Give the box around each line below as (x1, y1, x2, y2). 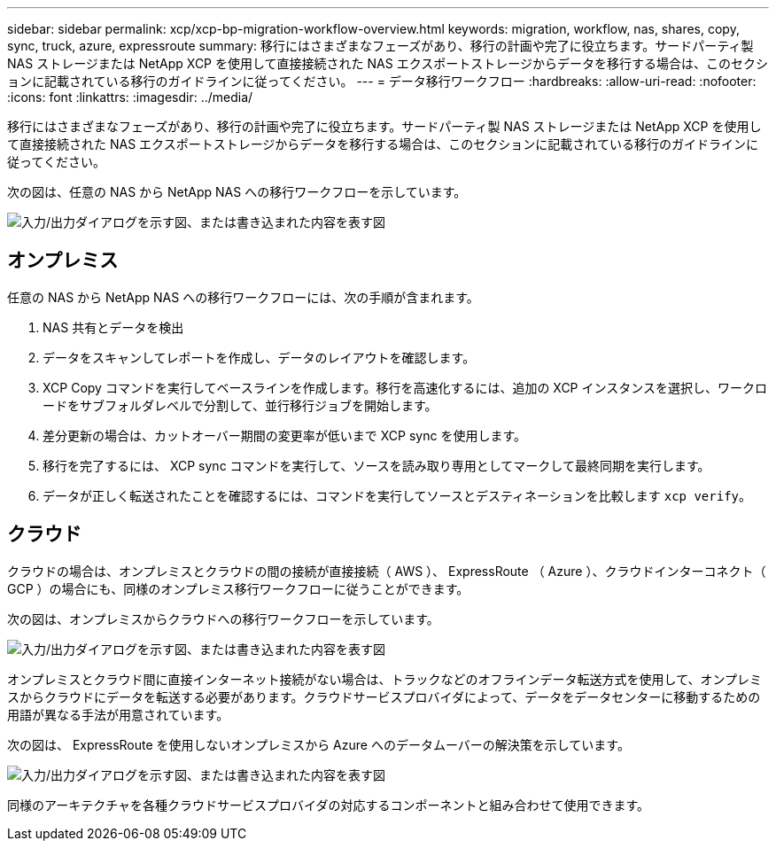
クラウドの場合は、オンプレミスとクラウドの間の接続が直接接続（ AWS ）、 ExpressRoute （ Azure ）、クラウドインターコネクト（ (7, 563, 766, 579)
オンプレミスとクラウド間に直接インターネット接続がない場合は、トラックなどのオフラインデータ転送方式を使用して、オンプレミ (7, 671, 763, 687)
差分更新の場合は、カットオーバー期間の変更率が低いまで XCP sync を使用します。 (43, 427, 527, 443)
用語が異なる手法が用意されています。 (7, 706, 229, 722)
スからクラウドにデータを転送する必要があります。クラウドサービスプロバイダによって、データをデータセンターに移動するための (7, 689, 761, 704)
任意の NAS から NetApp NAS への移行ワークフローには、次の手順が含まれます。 (7, 289, 479, 305)
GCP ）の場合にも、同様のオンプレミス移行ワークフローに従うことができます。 (7, 580, 469, 596)
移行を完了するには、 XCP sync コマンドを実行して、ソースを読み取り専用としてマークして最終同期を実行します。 (43, 457, 710, 473)
